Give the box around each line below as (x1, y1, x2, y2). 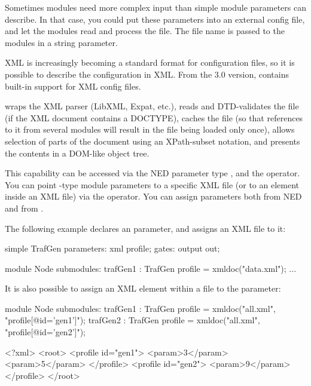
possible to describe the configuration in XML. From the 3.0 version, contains (5, 68, 289, 80)
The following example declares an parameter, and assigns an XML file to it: (5, 222, 286, 234)
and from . (5, 201, 44, 214)
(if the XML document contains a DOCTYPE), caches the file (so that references (5, 111, 303, 124)
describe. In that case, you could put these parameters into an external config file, (5, 13, 305, 25)
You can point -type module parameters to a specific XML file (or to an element (5, 178, 299, 191)
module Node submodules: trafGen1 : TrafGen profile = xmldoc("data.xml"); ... (5, 262, 297, 274)
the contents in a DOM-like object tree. (5, 146, 150, 159)
